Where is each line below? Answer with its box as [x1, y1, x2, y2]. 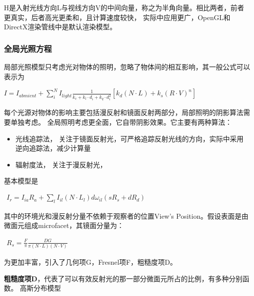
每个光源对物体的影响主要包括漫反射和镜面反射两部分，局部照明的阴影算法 [4, 107, 243, 117]
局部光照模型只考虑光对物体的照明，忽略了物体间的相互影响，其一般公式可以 [4, 62, 250, 71]
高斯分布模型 [20, 283, 61, 293]
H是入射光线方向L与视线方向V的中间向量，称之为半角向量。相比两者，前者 [4, 2, 244, 12]
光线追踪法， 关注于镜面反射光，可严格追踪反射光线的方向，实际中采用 [15, 133, 244, 143]
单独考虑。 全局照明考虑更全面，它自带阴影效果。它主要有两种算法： [10, 117, 232, 127]
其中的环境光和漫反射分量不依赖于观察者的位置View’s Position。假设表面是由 [4, 210, 249, 221]
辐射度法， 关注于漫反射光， [15, 159, 107, 169]
